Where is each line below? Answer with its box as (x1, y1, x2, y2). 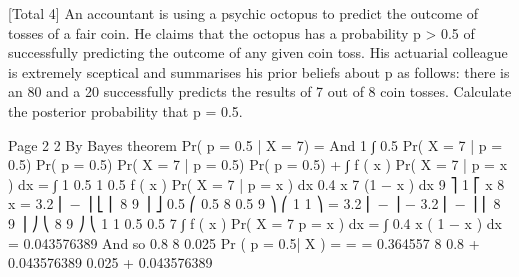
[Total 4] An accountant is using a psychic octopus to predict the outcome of (8, 3, 479, 23)
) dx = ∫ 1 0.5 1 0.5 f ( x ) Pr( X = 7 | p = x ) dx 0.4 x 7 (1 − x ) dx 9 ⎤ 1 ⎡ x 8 (8, 173, 505, 194)
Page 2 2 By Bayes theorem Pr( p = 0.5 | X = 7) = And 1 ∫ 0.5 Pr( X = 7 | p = (8, 134, 503, 155)
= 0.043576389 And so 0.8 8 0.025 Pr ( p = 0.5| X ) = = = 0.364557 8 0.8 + (8, 232, 480, 253)
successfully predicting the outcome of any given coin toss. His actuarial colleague (8, 42, 508, 63)
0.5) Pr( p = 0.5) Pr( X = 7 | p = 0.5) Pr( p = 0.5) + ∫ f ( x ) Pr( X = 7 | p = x (8, 154, 508, 175)
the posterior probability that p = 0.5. (8, 100, 243, 121)
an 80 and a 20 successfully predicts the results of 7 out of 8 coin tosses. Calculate (8, 81, 512, 102)
